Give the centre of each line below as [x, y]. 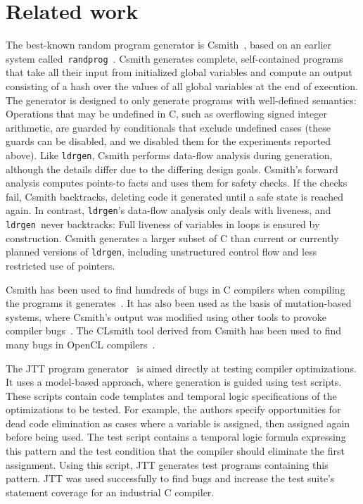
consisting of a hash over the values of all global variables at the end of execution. [182, 86]
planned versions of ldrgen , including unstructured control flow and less [161, 252]
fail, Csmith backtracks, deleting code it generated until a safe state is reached [174, 196]
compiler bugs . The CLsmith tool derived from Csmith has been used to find [174, 330]
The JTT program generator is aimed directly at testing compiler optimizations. [181, 368]
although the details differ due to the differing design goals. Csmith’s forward [172, 169]
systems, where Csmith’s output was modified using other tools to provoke [166, 316]
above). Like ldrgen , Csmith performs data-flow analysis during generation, [169, 155]
